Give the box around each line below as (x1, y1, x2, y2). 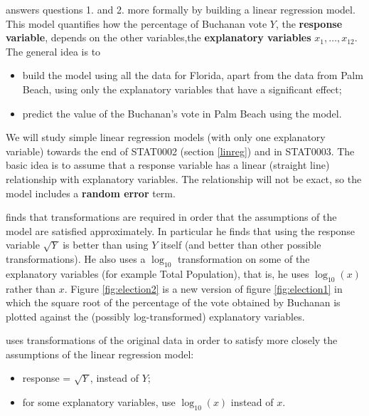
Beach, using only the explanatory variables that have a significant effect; (22, 81, 342, 96)
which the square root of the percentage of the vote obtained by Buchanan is (6, 295, 341, 310)
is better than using (63, 237, 149, 252)
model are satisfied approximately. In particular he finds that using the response (6, 223, 355, 238)
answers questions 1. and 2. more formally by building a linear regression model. (6, 2, 355, 16)
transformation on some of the (178, 251, 310, 266)
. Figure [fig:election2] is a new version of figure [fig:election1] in (64, 281, 343, 296)
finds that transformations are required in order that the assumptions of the (6, 209, 337, 224)
